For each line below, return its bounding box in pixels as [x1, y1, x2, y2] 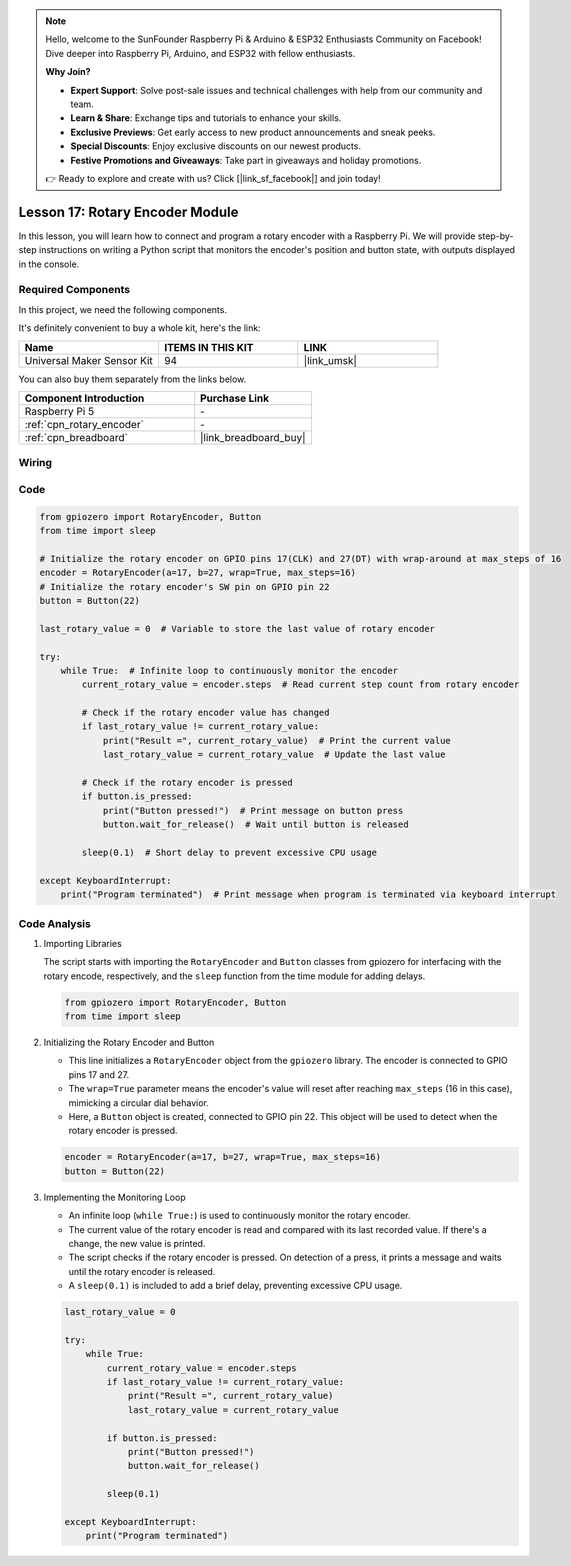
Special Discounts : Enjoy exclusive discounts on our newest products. [70, 140, 362, 152]
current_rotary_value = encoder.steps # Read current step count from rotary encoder [81, 679, 520, 690]
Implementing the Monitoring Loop [43, 1191, 186, 1203]
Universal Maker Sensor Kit [24, 353, 154, 367]
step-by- [477, 230, 514, 242]
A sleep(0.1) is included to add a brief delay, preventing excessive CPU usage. [68, 1280, 403, 1292]
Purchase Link [200, 391, 270, 405]
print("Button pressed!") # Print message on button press [102, 805, 404, 816]
